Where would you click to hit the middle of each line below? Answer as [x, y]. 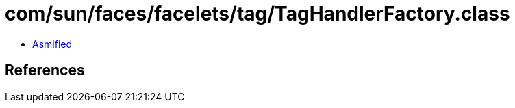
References [45, 70]
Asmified [52, 44]
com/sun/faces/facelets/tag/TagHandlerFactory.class [257, 14]
